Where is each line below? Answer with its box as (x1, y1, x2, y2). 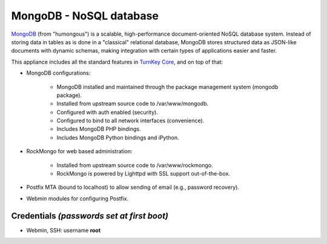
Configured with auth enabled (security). (56, 108, 159, 116)
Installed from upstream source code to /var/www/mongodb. (56, 100, 209, 107)
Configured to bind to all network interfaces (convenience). (56, 117, 205, 124)
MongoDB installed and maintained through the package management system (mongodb (56, 83, 279, 90)
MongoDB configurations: (26, 70, 91, 77)
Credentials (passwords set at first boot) (11, 211, 169, 221)
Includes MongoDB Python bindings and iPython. (56, 134, 179, 141)
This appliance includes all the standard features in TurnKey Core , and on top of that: (11, 58, 223, 65)
